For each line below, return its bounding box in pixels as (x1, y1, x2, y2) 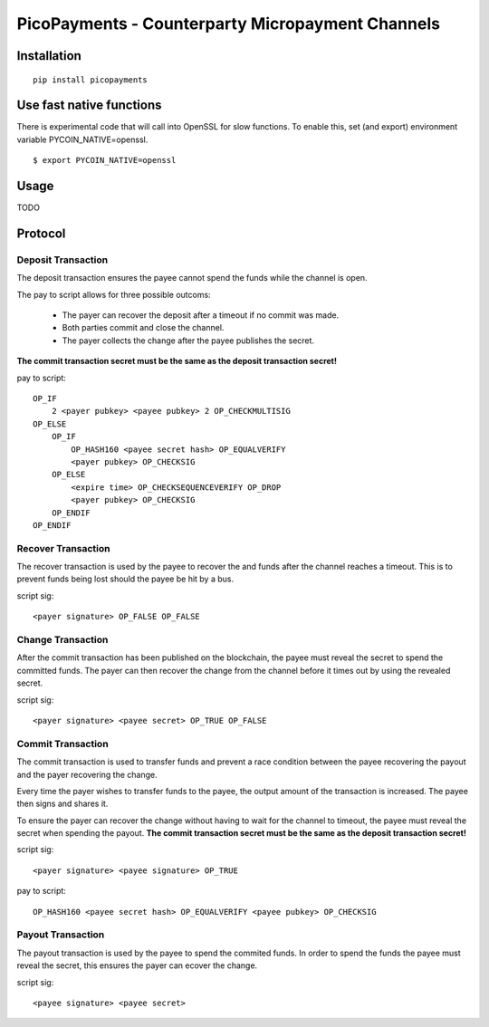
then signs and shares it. (16, 798, 109, 810)
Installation (16, 48, 81, 63)
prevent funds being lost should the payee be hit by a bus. (16, 573, 235, 584)
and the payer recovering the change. (16, 769, 158, 780)
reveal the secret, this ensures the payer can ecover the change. (16, 960, 258, 971)
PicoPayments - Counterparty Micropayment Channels (16, 14, 441, 34)
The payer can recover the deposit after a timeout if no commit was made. (62, 310, 340, 321)
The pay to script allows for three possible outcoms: (16, 289, 212, 300)
